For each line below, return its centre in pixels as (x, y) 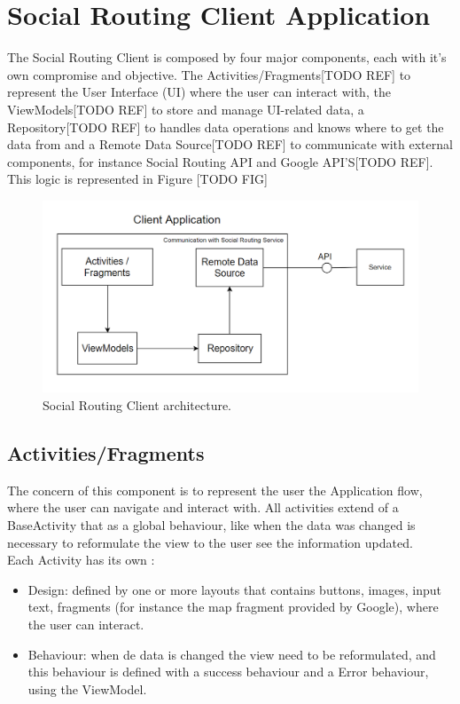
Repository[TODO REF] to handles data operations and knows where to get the (226, 127)
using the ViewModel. (87, 688)
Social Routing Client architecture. (137, 405)
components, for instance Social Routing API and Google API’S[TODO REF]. (220, 161)
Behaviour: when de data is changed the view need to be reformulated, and (232, 654)
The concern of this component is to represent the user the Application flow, (215, 490)
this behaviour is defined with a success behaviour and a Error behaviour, (228, 672)
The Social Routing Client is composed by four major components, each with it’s (227, 57)
